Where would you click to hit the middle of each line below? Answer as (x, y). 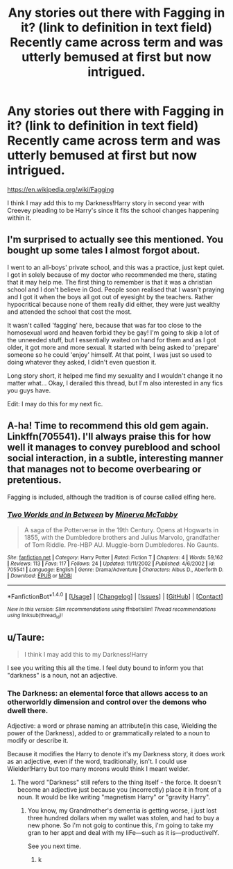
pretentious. (34, 480)
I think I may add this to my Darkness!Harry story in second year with (106, 202)
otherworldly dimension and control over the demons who (107, 702)
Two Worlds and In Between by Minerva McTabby (93, 515)
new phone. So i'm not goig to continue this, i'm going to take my (120, 825)
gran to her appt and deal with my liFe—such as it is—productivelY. (123, 832)
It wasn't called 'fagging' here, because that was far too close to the (105, 325)
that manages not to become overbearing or (104, 469)
